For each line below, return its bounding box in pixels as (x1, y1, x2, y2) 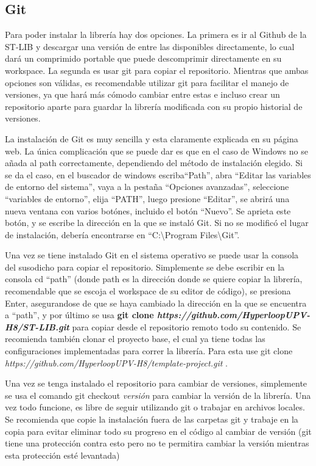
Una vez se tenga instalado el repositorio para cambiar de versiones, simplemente (5, 377, 307, 390)
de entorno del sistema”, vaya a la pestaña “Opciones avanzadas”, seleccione (5, 180, 289, 193)
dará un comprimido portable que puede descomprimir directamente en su (5, 52, 282, 65)
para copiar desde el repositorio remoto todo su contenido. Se (72, 320, 301, 333)
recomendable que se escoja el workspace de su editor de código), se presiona (5, 285, 291, 297)
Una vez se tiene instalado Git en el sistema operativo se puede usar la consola (5, 249, 299, 261)
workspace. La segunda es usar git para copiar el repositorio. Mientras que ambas (5, 64, 309, 76)
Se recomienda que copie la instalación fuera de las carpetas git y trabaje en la (5, 413, 298, 426)
